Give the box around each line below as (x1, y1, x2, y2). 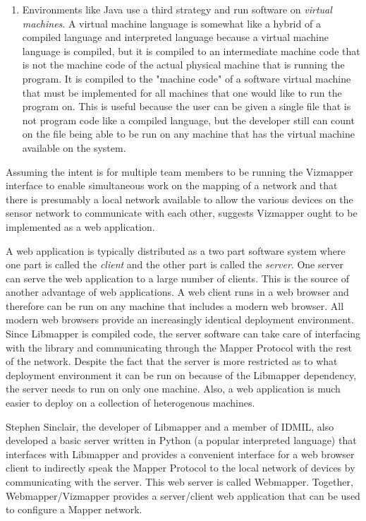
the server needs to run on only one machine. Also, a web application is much (6, 381, 341, 396)
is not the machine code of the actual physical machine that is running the (22, 57, 345, 72)
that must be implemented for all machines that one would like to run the (22, 85, 342, 100)
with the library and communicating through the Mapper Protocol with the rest (6, 340, 352, 354)
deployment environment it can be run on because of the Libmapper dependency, (6, 367, 357, 382)
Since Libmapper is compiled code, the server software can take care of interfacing (6, 326, 361, 341)
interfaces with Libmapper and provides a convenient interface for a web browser (6, 446, 355, 461)
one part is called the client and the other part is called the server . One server (6, 257, 343, 272)
